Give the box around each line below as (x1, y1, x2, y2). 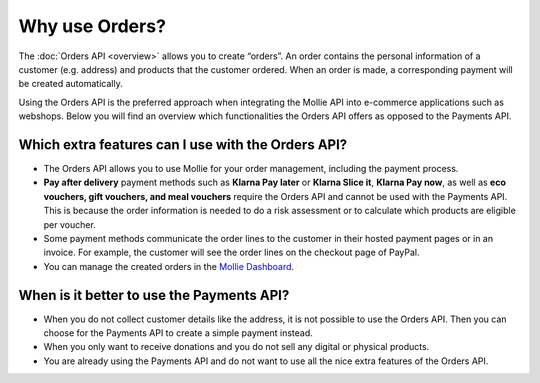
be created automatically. (18, 78, 124, 90)
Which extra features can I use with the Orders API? (18, 136, 348, 153)
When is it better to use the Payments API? (18, 286, 290, 304)
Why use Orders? (18, 15, 167, 37)
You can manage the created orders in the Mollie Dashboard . (43, 260, 295, 272)
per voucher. (43, 218, 97, 230)
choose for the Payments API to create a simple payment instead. (43, 327, 314, 339)
